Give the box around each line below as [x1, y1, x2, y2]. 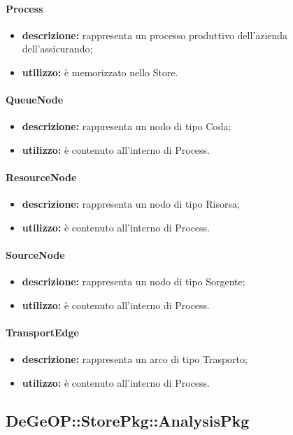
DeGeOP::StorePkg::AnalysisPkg [6, 409, 250, 431]
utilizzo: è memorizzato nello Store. [22, 64, 178, 79]
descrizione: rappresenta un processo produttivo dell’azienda [22, 27, 288, 42]
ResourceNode [6, 170, 77, 185]
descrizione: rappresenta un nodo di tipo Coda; [22, 119, 231, 134]
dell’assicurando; [22, 41, 93, 56]
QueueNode [6, 92, 64, 107]
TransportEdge [6, 325, 79, 340]
